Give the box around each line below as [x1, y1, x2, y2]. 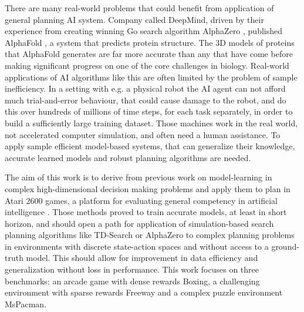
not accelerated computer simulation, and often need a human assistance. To [5, 128, 281, 140]
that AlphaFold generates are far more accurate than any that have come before [5, 48, 293, 60]
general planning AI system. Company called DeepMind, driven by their [5, 13, 264, 25]
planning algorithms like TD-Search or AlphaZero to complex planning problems [5, 229, 295, 241]
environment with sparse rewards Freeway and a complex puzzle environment [5, 286, 283, 298]
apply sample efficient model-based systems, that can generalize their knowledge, [5, 140, 295, 152]
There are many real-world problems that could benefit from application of [5, 2, 274, 14]
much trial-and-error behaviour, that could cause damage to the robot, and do [5, 93, 286, 106]
